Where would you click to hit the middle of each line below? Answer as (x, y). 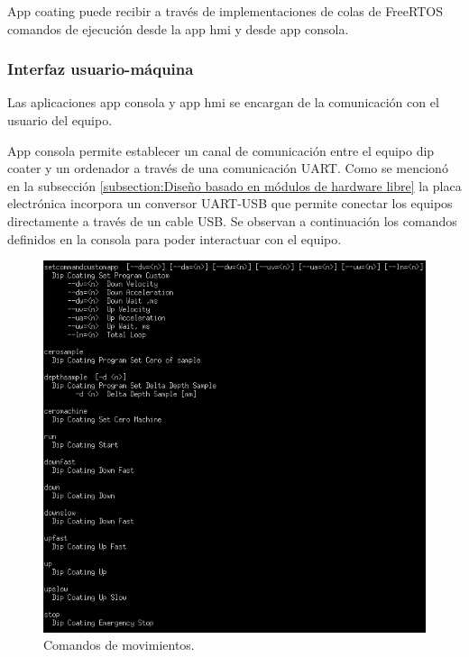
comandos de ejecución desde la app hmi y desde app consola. (178, 28)
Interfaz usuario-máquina (101, 69)
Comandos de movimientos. (119, 645)
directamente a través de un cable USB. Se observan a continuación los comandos (232, 220)
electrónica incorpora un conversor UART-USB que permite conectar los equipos (230, 203)
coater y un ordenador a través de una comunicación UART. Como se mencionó (228, 168)
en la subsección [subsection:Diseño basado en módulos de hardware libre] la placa (234, 185)
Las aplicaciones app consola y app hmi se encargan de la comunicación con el (223, 102)
